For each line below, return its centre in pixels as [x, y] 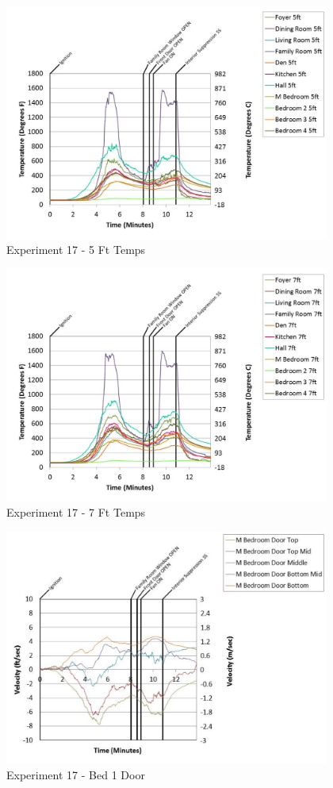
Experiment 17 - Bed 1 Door [76, 775]
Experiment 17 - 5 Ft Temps [76, 250]
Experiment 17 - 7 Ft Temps [76, 512]
